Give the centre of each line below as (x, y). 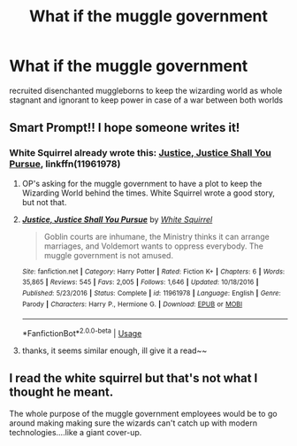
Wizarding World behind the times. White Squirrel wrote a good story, (148, 193)
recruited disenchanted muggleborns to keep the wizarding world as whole (146, 90)
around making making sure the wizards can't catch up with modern (133, 423)
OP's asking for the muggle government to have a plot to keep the (142, 183)
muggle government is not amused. (109, 255)
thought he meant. (61, 392)
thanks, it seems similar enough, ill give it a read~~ (114, 350)
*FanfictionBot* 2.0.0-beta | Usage (82, 332)
